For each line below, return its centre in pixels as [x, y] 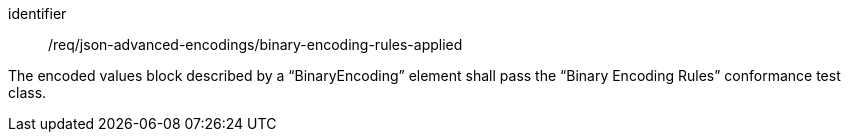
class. [27, 92]
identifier [37, 13]
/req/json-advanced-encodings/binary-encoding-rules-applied [255, 44]
